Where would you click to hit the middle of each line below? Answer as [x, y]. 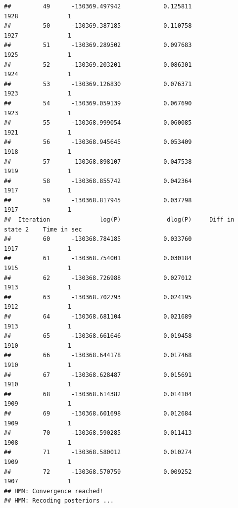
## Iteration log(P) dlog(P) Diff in [119, 220]
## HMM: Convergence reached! [54, 491]
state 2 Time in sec [43, 229]
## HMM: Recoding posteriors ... [59, 501]
